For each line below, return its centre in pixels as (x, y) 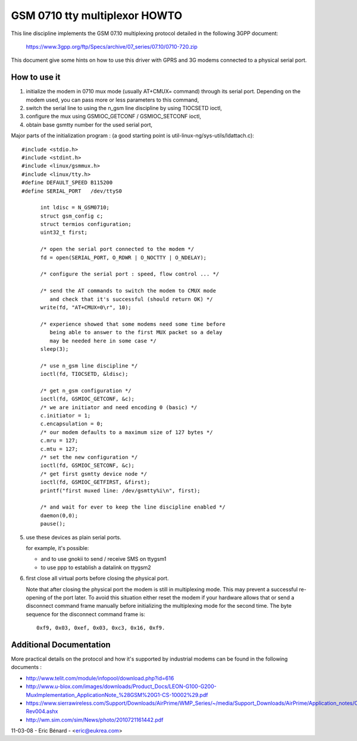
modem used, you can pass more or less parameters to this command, (112, 100)
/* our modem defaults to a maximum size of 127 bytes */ (127, 432)
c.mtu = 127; (59, 449)
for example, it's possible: (57, 548)
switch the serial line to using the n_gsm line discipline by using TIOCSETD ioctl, (124, 108)
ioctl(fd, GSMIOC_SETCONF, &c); (87, 466)
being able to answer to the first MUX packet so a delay (136, 332)
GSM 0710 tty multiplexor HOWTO (97, 15)
